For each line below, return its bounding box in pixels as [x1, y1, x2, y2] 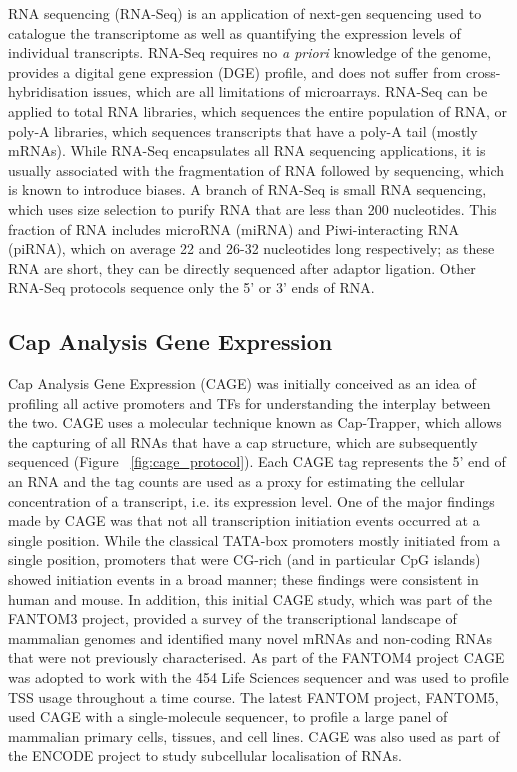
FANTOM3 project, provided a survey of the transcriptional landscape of [8, 608, 457, 629]
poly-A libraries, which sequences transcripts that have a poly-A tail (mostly [8, 120, 478, 141]
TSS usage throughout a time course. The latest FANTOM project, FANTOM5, [8, 686, 499, 707]
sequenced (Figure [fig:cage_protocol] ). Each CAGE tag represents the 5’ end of [8, 451, 506, 472]
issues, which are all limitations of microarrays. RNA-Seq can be [92, 81, 488, 102]
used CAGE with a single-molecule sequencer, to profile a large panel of [8, 706, 448, 727]
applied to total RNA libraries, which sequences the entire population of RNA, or [8, 100, 507, 121]
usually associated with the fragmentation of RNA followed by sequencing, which [8, 159, 504, 180]
